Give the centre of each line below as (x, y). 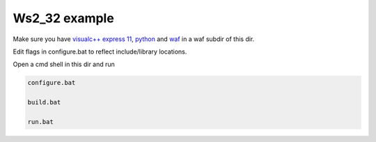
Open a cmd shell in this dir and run (64, 64)
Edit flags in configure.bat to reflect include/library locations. (100, 52)
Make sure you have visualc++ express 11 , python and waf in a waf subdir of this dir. (134, 39)
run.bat (40, 121)
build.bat (44, 102)
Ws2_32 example (63, 18)
